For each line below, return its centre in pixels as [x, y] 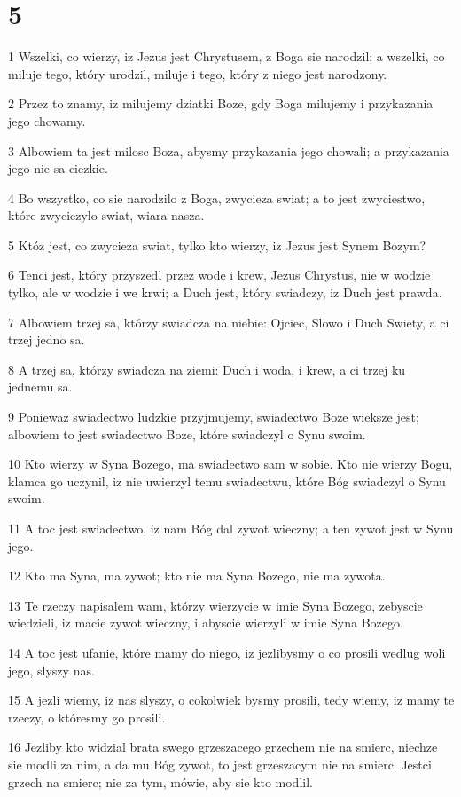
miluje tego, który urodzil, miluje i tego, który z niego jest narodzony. [198, 73]
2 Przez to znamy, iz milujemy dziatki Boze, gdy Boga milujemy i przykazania [221, 103]
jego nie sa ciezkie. [58, 168]
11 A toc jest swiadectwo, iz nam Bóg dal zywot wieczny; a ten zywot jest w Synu [231, 528]
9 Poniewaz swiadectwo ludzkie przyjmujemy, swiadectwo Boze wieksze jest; [214, 417]
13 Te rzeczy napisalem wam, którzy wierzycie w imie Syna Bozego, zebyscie [215, 605]
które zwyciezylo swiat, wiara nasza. [106, 215]
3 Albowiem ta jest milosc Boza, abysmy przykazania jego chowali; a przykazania [229, 150]
